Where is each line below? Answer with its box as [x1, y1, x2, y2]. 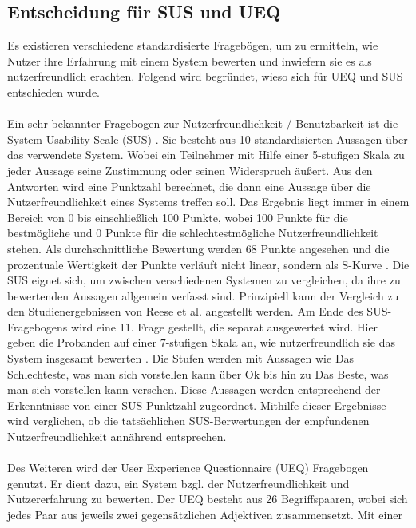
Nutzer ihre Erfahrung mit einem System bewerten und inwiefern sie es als [7, 52, 372, 69]
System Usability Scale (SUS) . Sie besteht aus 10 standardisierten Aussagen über [7, 130, 408, 147]
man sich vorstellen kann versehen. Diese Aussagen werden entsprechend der [7, 381, 381, 398]
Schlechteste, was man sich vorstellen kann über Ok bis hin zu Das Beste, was [7, 365, 389, 382]
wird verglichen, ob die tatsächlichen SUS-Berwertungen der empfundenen [7, 412, 370, 429]
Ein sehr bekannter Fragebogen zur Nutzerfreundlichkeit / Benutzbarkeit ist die [7, 115, 398, 132]
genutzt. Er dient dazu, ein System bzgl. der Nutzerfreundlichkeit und [7, 474, 350, 491]
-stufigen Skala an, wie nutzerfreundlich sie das [165, 334, 395, 351]
